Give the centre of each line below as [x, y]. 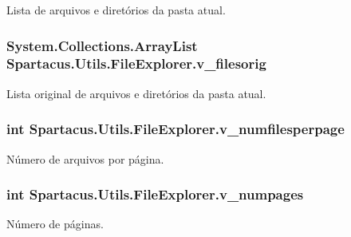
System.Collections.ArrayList [102, 45]
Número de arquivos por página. [85, 158]
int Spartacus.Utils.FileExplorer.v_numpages [155, 194]
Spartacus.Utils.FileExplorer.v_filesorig [136, 63]
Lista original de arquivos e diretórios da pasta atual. [136, 93]
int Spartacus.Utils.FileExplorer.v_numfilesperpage [175, 129]
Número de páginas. [55, 224]
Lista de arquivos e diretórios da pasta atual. [116, 10]
